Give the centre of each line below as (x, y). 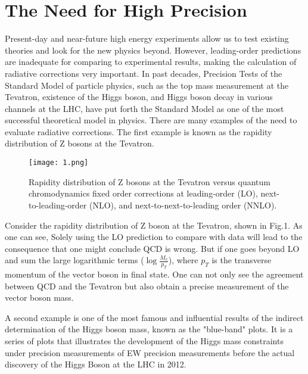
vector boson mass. (39, 297)
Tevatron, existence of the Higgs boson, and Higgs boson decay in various (139, 97)
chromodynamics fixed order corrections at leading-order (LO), (143, 193)
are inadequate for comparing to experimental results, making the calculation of (151, 62)
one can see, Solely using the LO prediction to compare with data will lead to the (154, 237)
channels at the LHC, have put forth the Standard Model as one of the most (144, 108)
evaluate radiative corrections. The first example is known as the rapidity (139, 131)
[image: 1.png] (59, 163)
